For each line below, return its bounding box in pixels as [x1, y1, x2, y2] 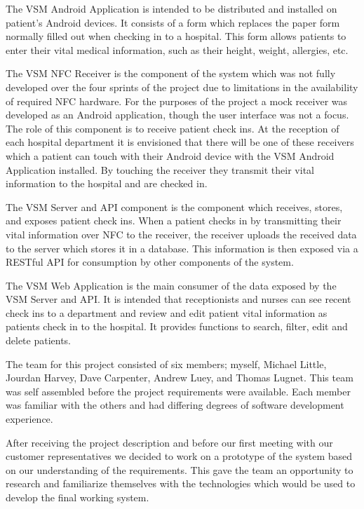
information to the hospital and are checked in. [6, 176, 208, 191]
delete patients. [6, 333, 72, 348]
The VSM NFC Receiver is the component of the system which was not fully [6, 66, 336, 81]
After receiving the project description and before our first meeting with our [6, 435, 333, 449]
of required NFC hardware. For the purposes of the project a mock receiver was [6, 93, 348, 108]
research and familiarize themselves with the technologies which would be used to [6, 476, 356, 491]
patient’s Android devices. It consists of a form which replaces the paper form [6, 15, 340, 29]
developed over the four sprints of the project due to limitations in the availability [6, 79, 358, 94]
